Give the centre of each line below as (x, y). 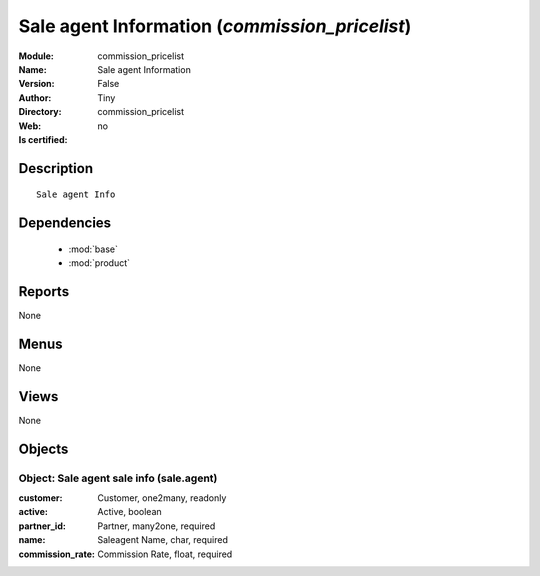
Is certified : (43, 139)
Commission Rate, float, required (165, 554)
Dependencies (65, 223)
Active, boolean (129, 512)
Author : (35, 97)
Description (56, 168)
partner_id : (42, 526)
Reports (44, 291)
